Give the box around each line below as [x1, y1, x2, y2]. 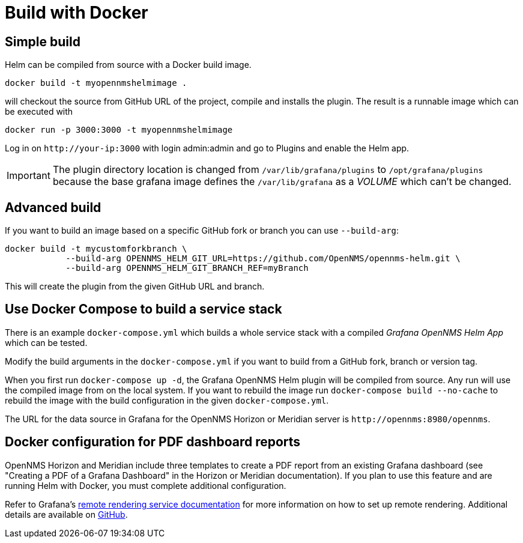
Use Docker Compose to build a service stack [5, 302, 282, 317]
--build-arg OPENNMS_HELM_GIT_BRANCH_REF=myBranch [65, 263, 309, 273]
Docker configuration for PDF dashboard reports [5, 434, 301, 450]
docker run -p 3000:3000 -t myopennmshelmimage [5, 125, 233, 135]
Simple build [5, 34, 80, 49]
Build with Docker [5, 2, 148, 23]
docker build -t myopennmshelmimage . [5, 78, 187, 88]
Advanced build [5, 199, 101, 215]
